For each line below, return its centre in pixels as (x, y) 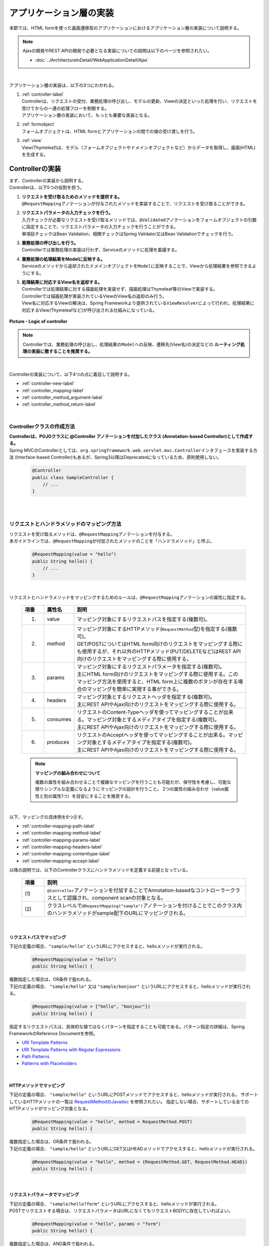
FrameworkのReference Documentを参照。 (54, 1033)
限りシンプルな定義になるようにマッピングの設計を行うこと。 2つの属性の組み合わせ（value (130, 789)
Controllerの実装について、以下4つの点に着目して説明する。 (71, 374)
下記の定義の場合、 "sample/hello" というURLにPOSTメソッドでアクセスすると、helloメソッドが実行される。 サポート (134, 1094)
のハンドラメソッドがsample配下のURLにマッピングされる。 (118, 913)
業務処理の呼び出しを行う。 (50, 243)
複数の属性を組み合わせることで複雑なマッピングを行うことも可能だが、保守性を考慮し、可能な (133, 782)
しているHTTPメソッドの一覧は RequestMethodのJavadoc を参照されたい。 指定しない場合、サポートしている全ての (129, 1101)
